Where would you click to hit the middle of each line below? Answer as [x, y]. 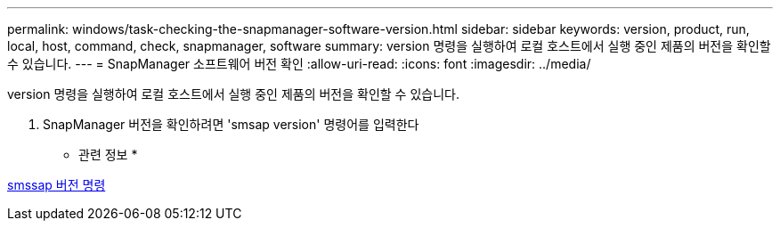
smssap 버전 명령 [57, 185]
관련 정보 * [108, 155]
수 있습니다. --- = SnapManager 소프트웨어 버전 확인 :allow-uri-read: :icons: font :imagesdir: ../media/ [299, 64]
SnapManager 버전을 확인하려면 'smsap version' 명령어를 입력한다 [231, 124]
